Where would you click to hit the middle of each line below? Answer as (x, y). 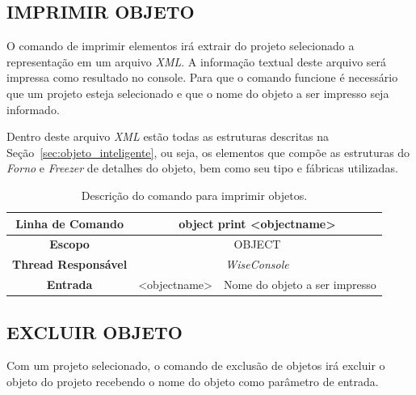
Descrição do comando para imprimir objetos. (194, 195)
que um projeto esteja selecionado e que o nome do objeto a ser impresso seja (198, 93)
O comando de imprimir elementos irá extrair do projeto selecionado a (181, 46)
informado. (33, 109)
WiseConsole (257, 264)
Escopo (69, 244)
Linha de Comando (69, 223)
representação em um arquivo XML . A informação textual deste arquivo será (197, 61)
